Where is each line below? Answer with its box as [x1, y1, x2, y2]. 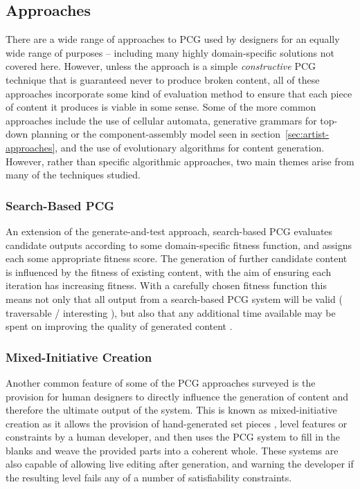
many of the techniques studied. [6, 167, 141, 182]
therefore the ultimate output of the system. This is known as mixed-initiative [6, 403, 337, 417]
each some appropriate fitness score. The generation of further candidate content [6, 251, 348, 266]
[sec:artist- [285, 127, 330, 141]
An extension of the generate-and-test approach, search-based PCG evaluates [6, 223, 333, 238]
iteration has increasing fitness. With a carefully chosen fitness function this [6, 278, 327, 293]
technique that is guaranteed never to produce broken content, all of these [6, 72, 320, 86]
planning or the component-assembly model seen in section [30, 127, 280, 141]
